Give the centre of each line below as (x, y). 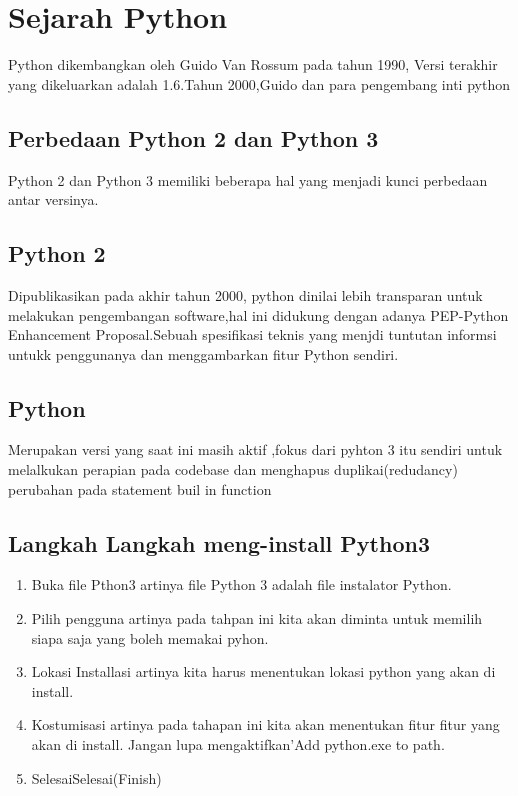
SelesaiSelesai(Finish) (96, 777)
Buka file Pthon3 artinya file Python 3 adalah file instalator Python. (241, 584)
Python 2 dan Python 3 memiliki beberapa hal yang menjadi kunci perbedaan (248, 179)
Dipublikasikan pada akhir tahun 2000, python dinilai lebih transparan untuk (245, 294)
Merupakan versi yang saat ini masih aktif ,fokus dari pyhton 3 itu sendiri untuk (255, 449)
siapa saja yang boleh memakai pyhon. (150, 637)
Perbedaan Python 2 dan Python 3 (193, 137)
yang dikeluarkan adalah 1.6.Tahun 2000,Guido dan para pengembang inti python (259, 83)
